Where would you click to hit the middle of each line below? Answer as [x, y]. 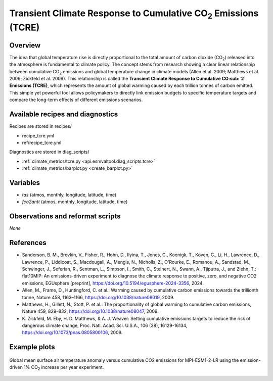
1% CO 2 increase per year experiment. [64, 368]
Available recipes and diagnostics [64, 114]
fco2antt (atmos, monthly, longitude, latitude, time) [75, 202]
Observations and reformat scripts [65, 217]
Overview [25, 45]
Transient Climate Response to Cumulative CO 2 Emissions [134, 14]
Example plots [32, 347]
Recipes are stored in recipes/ [40, 126]
